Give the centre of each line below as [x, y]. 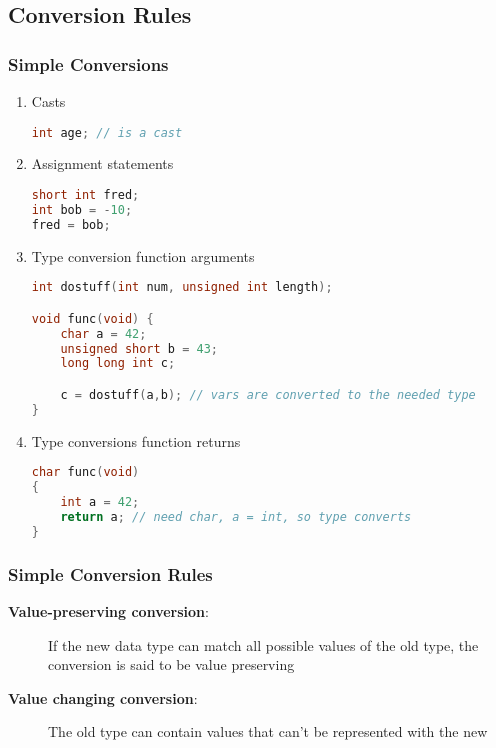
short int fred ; [85, 195]
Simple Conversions [88, 63]
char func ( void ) [85, 472]
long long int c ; [118, 363]
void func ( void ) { [92, 318]
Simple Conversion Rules [110, 573]
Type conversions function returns [136, 440]
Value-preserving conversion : [108, 610]
